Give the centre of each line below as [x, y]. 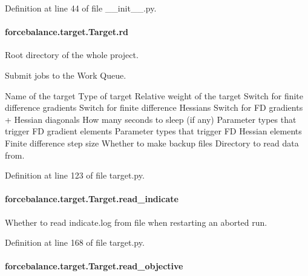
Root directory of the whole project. [72, 55]
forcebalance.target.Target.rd [67, 32]
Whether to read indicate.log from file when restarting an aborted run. [136, 222]
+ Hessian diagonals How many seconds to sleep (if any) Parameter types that [151, 119]
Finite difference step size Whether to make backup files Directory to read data [152, 143]
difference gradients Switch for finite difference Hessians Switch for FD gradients [154, 107]
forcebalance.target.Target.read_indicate [92, 199]
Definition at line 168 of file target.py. [75, 242]
